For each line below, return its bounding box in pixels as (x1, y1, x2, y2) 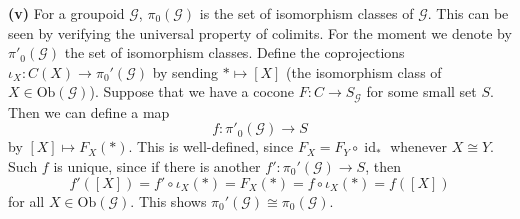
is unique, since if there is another (53, 156, 261, 177)
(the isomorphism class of (286, 61, 442, 82)
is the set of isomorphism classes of (199, 3, 414, 23)
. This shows (130, 190, 207, 211)
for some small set (366, 81, 477, 102)
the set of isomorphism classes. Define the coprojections (64, 42, 405, 63)
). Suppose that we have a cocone (89, 81, 295, 102)
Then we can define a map (8, 101, 170, 122)
